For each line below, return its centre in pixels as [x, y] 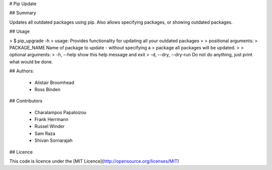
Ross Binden [47, 89]
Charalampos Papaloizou [60, 112]
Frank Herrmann [52, 119]
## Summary [23, 13]
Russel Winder [50, 126]
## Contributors [26, 101]
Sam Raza [45, 133]
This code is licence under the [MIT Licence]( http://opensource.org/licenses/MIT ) [94, 161]
